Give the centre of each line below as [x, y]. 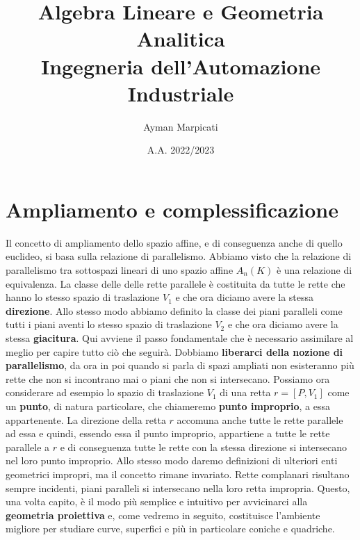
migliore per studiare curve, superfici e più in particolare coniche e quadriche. [170, 529]
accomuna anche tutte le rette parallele [260, 419]
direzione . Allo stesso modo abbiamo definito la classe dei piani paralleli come [174, 310]
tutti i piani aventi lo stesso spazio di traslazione [109, 324]
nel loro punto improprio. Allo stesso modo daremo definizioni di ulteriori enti [172, 460]
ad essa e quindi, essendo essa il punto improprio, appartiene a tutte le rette [168, 433]
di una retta [245, 392]
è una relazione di [314, 270]
